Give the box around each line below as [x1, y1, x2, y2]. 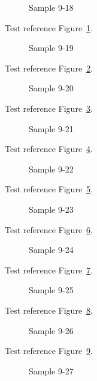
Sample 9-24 [29, 243, 74, 256]
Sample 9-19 [29, 41, 74, 54]
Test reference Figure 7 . [5, 263, 93, 276]
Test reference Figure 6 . [5, 223, 93, 236]
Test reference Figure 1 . [5, 21, 93, 34]
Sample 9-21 [29, 122, 74, 135]
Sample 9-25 [29, 284, 74, 296]
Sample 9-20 [29, 82, 74, 94]
